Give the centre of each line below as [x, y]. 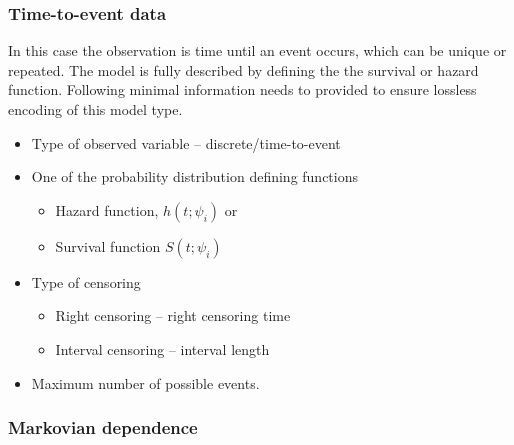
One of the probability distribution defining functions [195, 176]
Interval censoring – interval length [162, 348]
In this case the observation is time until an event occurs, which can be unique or [257, 50]
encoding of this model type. [95, 109]
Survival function [108, 245]
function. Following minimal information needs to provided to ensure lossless [242, 89]
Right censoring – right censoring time [173, 315]
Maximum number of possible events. [145, 382]
